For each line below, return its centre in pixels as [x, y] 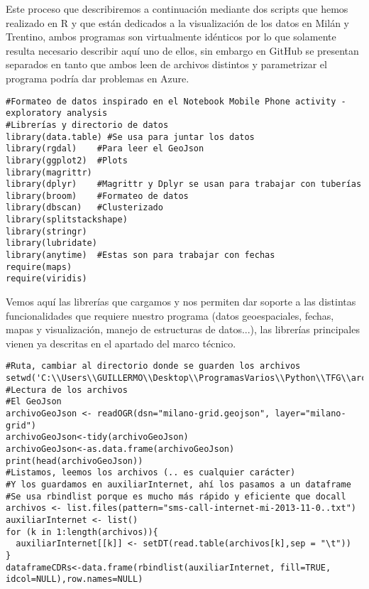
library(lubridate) [51, 243]
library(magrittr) [49, 172]
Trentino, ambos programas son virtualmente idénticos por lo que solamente [171, 37]
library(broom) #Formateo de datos [97, 196]
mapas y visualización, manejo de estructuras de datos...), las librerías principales [183, 329]
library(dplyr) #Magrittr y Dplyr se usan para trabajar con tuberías [184, 184]
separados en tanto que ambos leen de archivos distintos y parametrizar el [166, 64]
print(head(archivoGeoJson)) [75, 461]
